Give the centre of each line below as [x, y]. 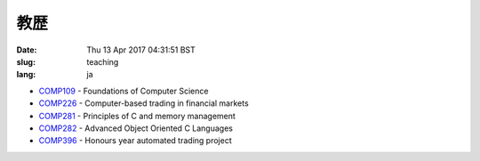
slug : [26, 61]
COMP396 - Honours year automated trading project [135, 141]
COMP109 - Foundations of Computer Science [124, 91]
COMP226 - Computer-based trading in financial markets [144, 103]
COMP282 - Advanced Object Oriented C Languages [136, 128]
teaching [103, 61]
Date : [27, 50]
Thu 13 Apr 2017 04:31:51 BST [141, 50]
